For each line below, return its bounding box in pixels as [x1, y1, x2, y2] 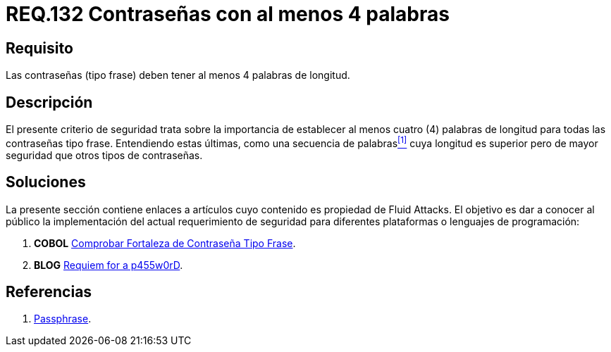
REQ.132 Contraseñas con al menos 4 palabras [6, 2, 450, 26]
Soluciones [6, 173, 86, 191]
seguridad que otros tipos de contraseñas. [6, 149, 203, 161]
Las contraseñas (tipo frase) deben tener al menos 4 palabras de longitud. [6, 69, 350, 82]
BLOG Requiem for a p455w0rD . [34, 258, 183, 271]
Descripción [6, 93, 93, 111]
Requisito [6, 39, 73, 57]
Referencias [6, 282, 92, 301]
